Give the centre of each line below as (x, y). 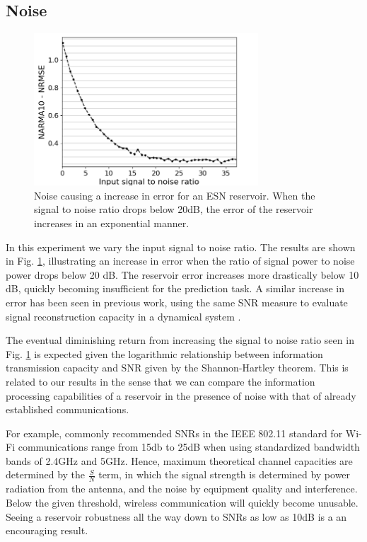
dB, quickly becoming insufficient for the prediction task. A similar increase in (175, 288)
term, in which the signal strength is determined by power (225, 474)
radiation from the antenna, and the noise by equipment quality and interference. (182, 489)
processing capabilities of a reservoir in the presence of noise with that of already (181, 395)
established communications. (68, 409)
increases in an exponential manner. (112, 223)
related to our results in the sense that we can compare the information (161, 381)
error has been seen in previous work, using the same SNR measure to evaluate (177, 302)
